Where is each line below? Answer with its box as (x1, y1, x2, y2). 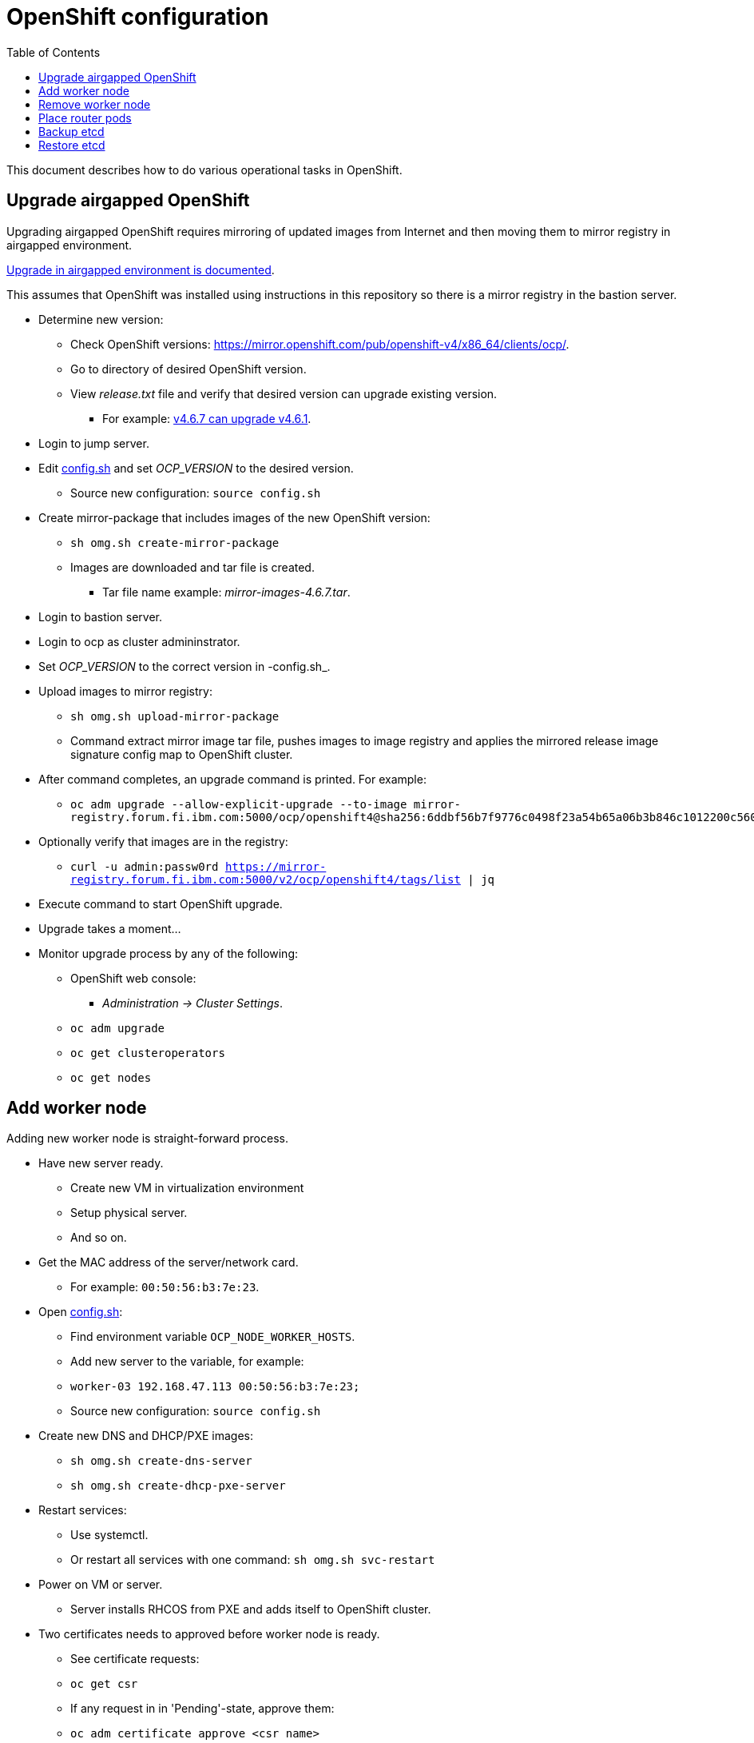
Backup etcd (38, 124, 105, 138)
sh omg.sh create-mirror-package (70, 536, 280, 549)
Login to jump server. (38, 436, 149, 450)
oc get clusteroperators (70, 1046, 225, 1059)
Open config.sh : (38, 1305, 123, 1319)
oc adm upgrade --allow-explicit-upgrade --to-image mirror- (70, 797, 461, 811)
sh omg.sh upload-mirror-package (70, 709, 280, 723)
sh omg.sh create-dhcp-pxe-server (70, 1479, 286, 1493)
